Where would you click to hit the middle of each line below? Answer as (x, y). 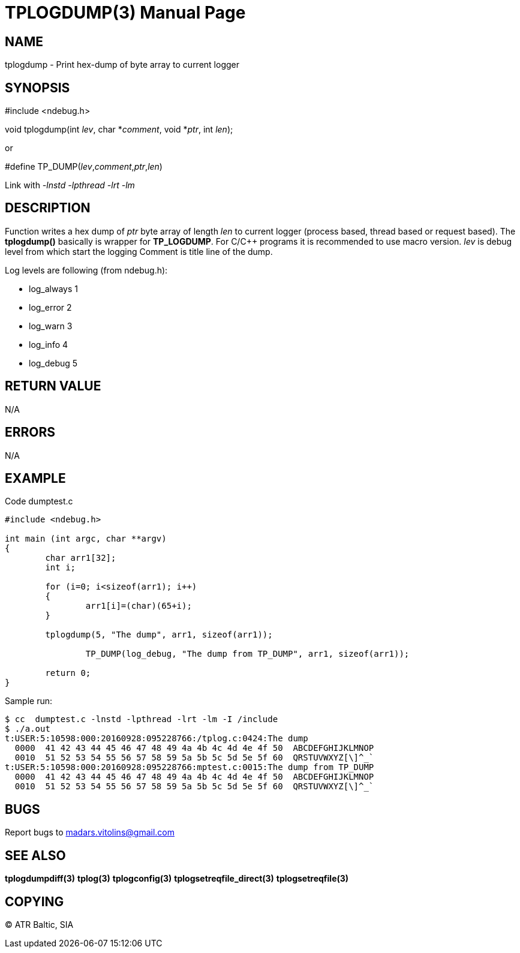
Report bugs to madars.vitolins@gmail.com (90, 832)
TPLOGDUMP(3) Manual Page (125, 13)
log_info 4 (49, 344)
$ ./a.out (28, 729)
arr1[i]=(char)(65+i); (139, 606)
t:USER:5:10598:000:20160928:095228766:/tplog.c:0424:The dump (157, 739)
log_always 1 (54, 288)
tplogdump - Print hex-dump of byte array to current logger (122, 65)
